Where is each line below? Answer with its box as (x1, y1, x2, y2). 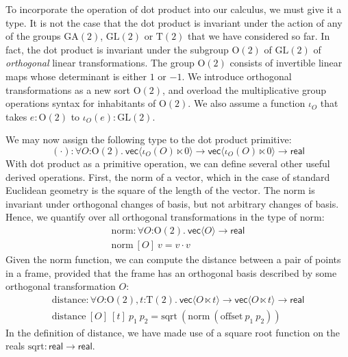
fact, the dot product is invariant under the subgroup (5, 42, 229, 56)
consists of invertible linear (229, 56, 343, 70)
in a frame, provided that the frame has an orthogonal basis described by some (5, 265, 337, 280)
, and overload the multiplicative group (162, 82, 326, 97)
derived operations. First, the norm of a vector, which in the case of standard (5, 169, 330, 184)
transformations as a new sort (5, 82, 131, 97)
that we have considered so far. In (188, 29, 330, 43)
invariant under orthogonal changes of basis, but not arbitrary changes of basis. (5, 196, 339, 210)
